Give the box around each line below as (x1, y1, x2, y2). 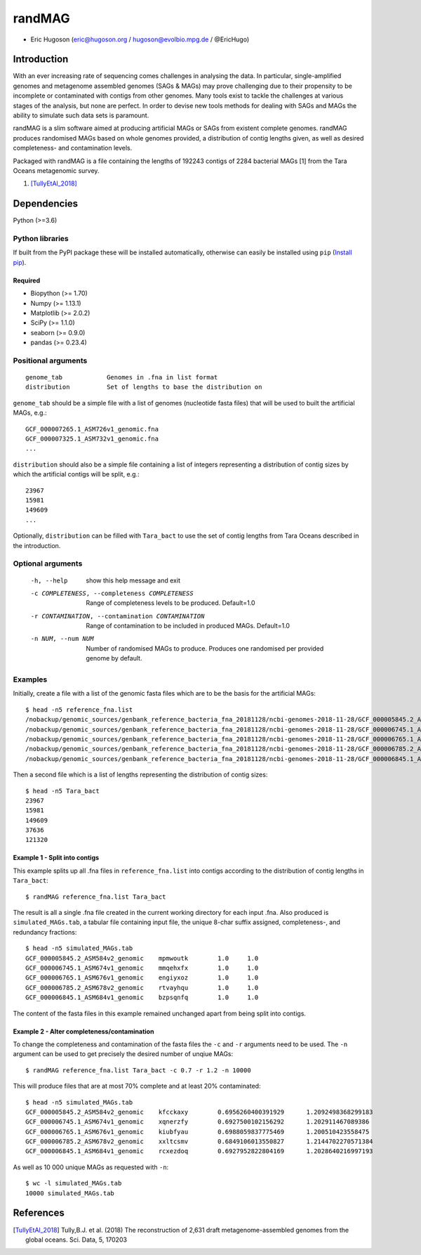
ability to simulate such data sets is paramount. (13, 111, 149, 119)
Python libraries (13, 234, 69, 244)
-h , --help (30, 576, 68, 585)
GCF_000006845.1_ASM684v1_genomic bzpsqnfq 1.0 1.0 (25, 994, 259, 1001)
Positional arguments (13, 356, 88, 365)
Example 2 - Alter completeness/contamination (13, 1027, 154, 1036)
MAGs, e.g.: (13, 408, 47, 417)
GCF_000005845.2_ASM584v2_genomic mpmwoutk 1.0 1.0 (25, 954, 259, 962)
